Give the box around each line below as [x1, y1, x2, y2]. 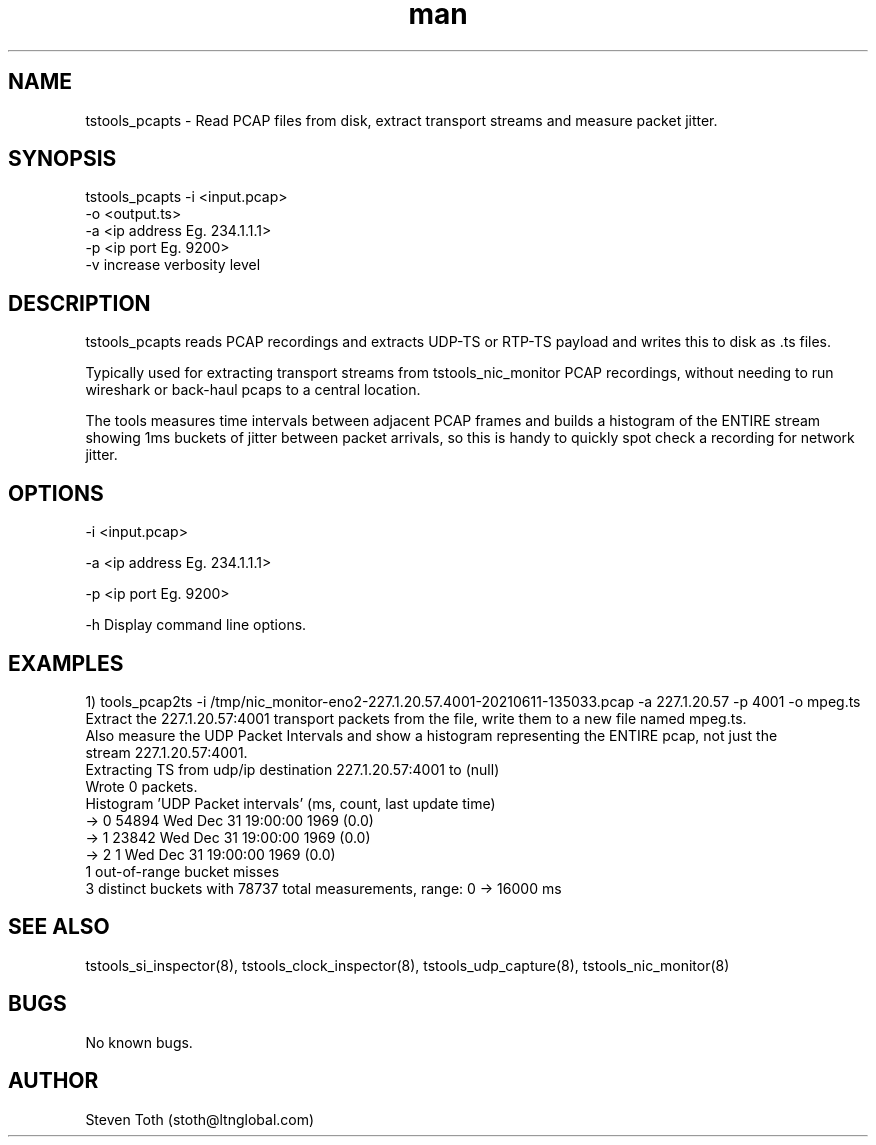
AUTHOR [8, 1068, 99, 1094]
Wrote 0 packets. [85, 777, 198, 795]
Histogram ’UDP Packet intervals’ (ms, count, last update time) [85, 794, 496, 812]
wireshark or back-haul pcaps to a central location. [85, 381, 421, 399]
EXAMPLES [8, 650, 124, 676]
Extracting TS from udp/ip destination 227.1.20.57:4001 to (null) [85, 760, 500, 778]
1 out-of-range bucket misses [85, 862, 280, 880]
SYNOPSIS [8, 146, 117, 172]
